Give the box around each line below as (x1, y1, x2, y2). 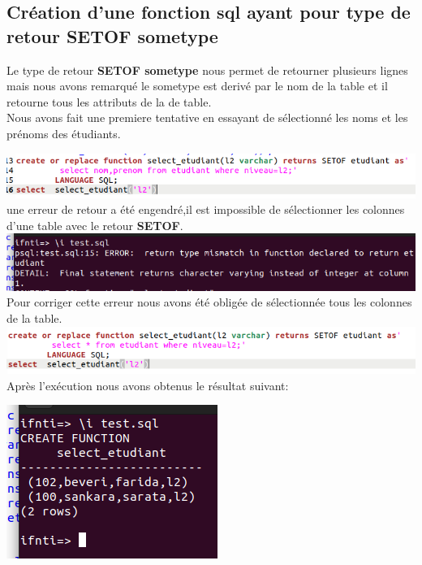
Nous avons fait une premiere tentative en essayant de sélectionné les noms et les (6, 109, 408, 126)
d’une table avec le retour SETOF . (6, 216, 183, 233)
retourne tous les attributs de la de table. (6, 93, 212, 110)
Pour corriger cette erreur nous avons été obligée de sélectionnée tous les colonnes (6, 293, 412, 311)
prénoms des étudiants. (6, 124, 121, 141)
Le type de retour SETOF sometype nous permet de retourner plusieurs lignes (6, 61, 408, 78)
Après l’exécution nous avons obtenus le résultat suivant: (6, 376, 289, 393)
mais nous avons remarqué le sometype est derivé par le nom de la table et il (6, 77, 388, 94)
